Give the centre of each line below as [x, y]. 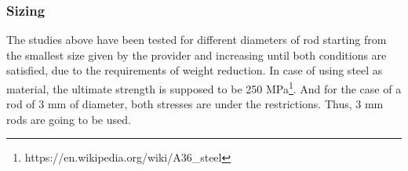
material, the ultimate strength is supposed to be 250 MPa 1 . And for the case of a [204, 87]
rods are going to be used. [69, 119]
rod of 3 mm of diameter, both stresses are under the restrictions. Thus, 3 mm [195, 104]
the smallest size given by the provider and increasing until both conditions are [197, 55]
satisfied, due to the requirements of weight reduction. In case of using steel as [195, 70]
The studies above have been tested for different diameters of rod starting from [197, 40]
